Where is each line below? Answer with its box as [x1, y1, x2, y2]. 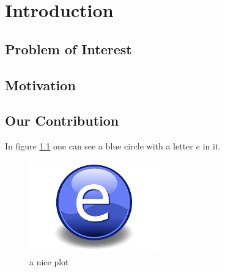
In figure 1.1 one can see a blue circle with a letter [5, 140, 193, 152]
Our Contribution [5, 111, 119, 130]
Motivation [5, 75, 76, 94]
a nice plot [29, 255, 69, 268]
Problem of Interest [5, 39, 132, 58]
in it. [202, 140, 221, 152]
